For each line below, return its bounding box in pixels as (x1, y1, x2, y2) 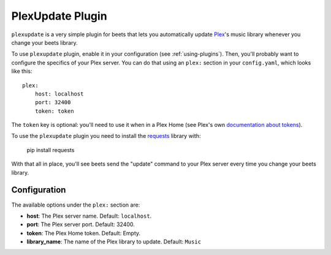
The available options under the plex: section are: (11, 201, 140, 208)
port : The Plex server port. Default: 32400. (26, 221, 135, 228)
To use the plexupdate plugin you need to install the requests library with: (11, 132, 201, 140)
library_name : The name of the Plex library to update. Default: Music (26, 238, 202, 245)
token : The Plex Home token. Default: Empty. (26, 229, 141, 237)
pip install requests (26, 146, 75, 153)
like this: (11, 67, 32, 75)
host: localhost (34, 90, 84, 97)
